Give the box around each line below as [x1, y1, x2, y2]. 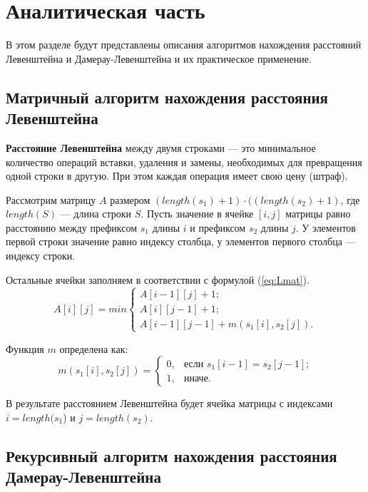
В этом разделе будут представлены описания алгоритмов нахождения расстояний [6, 37, 362, 52]
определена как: [59, 341, 128, 356]
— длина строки [60, 206, 132, 221]
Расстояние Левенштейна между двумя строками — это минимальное [6, 140, 316, 155]
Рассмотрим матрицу [6, 192, 96, 207]
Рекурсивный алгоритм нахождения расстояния [6, 445, 337, 466]
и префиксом [190, 220, 246, 235]
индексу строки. [6, 248, 76, 263]
